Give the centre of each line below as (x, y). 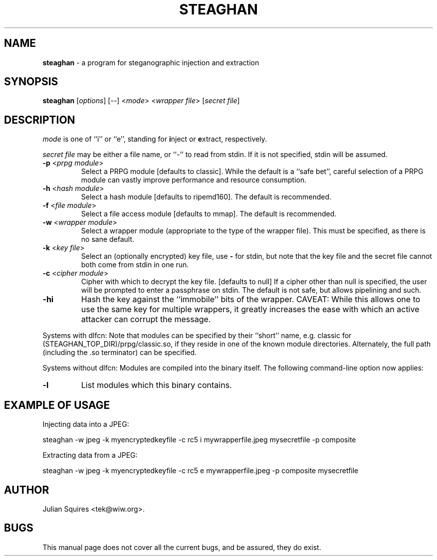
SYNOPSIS (31, 82)
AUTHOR (27, 490)
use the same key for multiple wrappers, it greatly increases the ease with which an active (250, 309)
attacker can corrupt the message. (146, 319)
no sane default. (108, 239)
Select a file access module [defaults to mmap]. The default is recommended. (209, 214)
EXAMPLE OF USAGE (57, 405)
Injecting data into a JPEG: (86, 424)
